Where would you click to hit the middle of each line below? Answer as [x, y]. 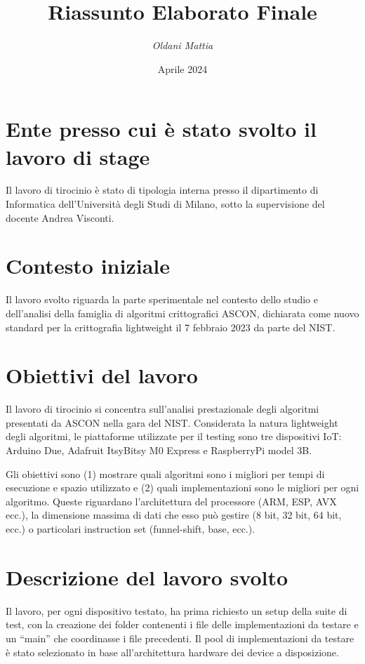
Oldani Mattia [182, 45]
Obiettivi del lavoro [102, 375]
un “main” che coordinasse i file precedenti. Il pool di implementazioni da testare [180, 638]
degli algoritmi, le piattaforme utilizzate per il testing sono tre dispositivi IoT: [174, 436]
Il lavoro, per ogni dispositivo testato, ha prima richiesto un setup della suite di [177, 610]
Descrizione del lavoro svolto [147, 577]
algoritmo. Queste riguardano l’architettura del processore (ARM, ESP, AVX [171, 501]
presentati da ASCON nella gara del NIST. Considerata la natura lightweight [172, 422]
